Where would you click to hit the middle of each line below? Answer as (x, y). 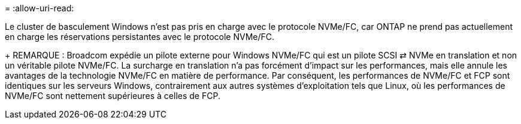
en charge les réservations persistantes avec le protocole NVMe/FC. (140, 37)
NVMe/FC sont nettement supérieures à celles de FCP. (113, 96)
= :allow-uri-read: (40, 8)
